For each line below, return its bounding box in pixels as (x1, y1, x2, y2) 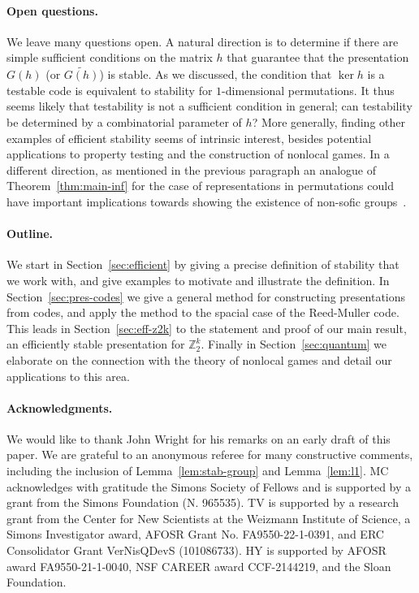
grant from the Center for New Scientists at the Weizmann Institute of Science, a (6, 509, 411, 526)
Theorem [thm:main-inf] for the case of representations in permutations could (6, 177, 394, 194)
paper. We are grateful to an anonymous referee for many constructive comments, (6, 446, 413, 463)
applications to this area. (6, 367, 130, 384)
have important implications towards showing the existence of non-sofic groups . (6, 193, 407, 210)
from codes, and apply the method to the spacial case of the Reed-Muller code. (6, 304, 400, 321)
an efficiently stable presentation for (6, 335, 185, 353)
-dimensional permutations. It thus (222, 81, 395, 98)
